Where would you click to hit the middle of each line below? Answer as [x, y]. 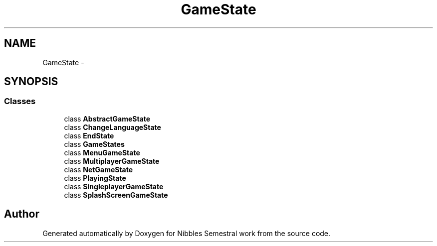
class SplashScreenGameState [116, 195]
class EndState [89, 135]
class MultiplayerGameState [112, 161]
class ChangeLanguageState [112, 127]
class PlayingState [95, 178]
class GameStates [94, 144]
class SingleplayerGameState [114, 186]
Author [22, 214]
